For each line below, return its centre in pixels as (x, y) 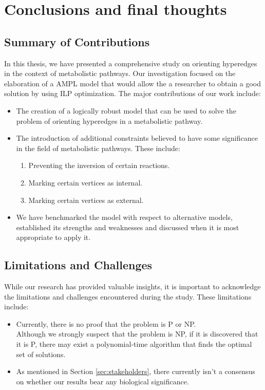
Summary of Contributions (77, 41)
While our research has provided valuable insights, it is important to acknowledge (132, 286)
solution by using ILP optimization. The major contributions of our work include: (132, 93)
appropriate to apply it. (53, 237)
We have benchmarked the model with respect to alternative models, (124, 217)
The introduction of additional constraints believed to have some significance (137, 138)
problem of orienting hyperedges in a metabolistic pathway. (109, 120)
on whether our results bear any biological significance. (102, 381)
